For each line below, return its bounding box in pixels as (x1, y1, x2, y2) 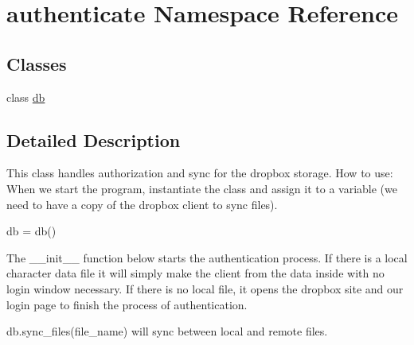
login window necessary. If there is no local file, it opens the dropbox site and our (6, 280, 404, 297)
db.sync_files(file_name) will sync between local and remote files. (6, 323, 328, 339)
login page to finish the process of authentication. (6, 296, 248, 312)
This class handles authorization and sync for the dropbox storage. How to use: (6, 165, 393, 181)
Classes (6, 51, 67, 76)
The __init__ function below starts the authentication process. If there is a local (6, 249, 408, 266)
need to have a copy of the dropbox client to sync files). (6, 196, 278, 212)
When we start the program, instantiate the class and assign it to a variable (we (6, 180, 397, 196)
